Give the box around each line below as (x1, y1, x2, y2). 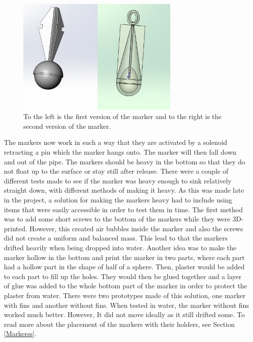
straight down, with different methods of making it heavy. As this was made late (4, 185, 244, 195)
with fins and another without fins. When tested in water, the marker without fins (4, 300, 249, 310)
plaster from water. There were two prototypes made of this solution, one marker (4, 290, 246, 300)
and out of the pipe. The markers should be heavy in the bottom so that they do (4, 156, 245, 166)
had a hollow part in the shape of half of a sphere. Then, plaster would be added (4, 262, 245, 272)
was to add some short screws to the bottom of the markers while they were (4, 214, 231, 224)
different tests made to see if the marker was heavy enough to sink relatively (4, 175, 232, 185)
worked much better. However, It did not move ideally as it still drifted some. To (4, 309, 245, 320)
